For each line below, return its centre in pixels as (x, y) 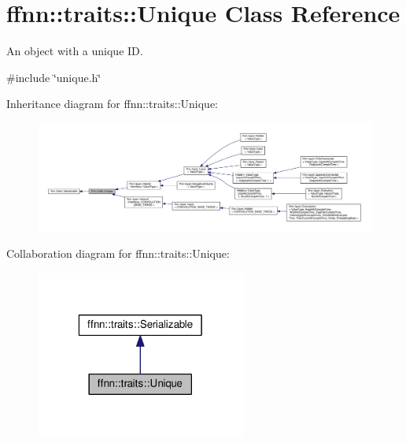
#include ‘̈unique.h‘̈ (54, 77)
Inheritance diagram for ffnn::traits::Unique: (113, 104)
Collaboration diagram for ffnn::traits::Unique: (118, 253)
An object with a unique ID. (75, 51)
